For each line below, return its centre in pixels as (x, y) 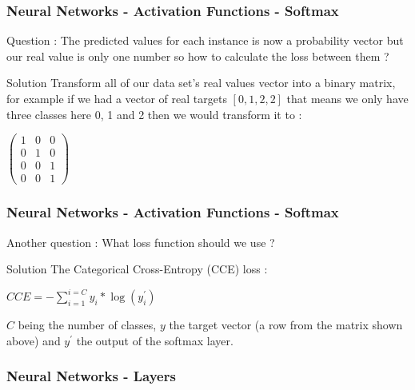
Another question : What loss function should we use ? (141, 242)
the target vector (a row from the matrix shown (286, 325)
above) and (34, 340)
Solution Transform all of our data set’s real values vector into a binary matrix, (201, 83)
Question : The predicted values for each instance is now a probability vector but (205, 40)
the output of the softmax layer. (155, 340)
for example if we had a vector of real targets (117, 98)
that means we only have (347, 98)
